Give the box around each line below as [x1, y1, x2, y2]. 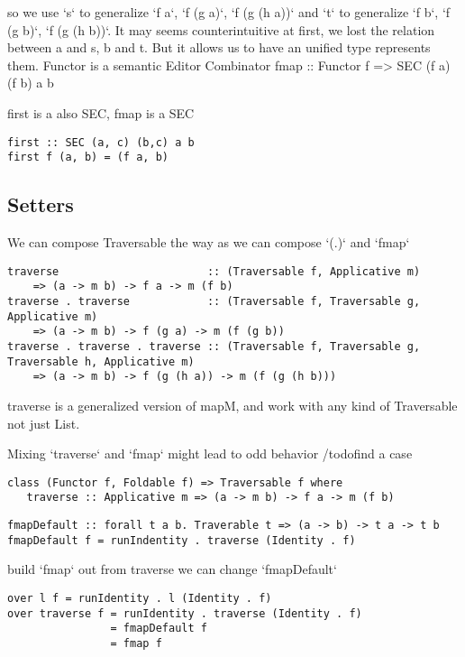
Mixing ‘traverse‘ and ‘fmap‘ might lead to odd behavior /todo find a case [7, 444, 413, 463]
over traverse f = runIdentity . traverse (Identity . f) [7, 606, 362, 620]
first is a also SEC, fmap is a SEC [7, 103, 195, 122]
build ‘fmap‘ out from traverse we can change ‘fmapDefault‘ [7, 560, 337, 578]
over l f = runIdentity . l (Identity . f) [7, 591, 272, 605]
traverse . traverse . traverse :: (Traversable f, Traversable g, [7, 339, 421, 353]
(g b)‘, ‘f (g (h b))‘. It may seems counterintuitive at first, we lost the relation [7, 20, 435, 39]
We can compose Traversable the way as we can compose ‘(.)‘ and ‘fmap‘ [7, 233, 410, 252]
